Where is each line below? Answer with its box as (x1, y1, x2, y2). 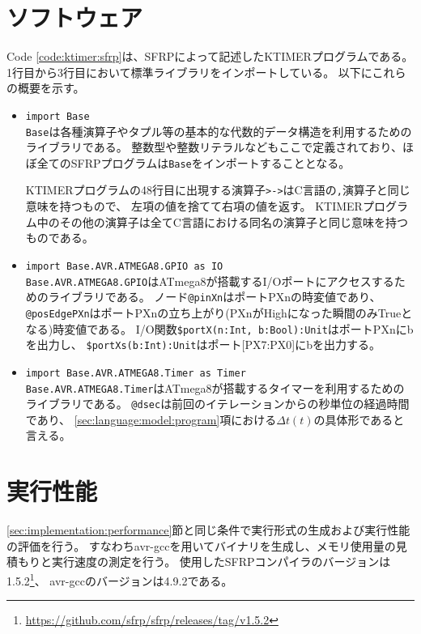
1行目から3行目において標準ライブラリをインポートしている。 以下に (6, 63, 372, 80)
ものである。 (25, 229, 94, 246)
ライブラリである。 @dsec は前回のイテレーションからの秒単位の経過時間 (25, 395, 410, 412)
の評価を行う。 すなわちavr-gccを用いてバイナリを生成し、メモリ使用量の (6, 537, 396, 554)
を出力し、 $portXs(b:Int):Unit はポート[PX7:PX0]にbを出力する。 (25, 336, 381, 353)
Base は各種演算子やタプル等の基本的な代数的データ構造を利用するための (25, 122, 412, 139)
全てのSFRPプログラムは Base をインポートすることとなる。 (36, 154, 351, 171)
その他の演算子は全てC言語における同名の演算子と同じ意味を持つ (59, 213, 408, 230)
